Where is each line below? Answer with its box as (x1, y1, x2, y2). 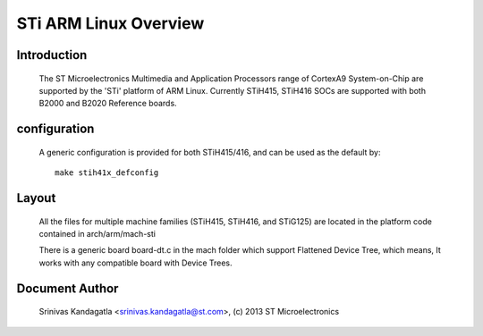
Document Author (16, 281, 119, 296)
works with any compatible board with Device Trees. (38, 257, 233, 268)
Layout (16, 190, 56, 206)
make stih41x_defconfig (55, 168, 159, 178)
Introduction (16, 47, 88, 63)
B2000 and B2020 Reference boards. (38, 98, 178, 109)
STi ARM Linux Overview (16, 13, 205, 33)
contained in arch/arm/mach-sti (38, 228, 157, 239)
